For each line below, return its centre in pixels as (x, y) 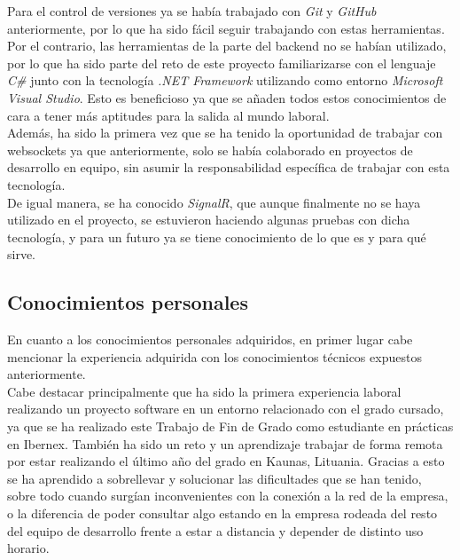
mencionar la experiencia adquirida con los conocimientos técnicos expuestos (214, 356)
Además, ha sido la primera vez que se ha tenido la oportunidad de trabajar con (225, 133)
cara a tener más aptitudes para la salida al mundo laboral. (168, 115)
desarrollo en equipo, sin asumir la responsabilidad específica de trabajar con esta (229, 167)
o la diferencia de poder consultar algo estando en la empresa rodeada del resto (222, 513)
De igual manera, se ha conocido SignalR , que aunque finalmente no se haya (214, 202)
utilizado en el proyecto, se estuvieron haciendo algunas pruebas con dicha (209, 220)
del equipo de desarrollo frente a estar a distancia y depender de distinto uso (215, 530)
